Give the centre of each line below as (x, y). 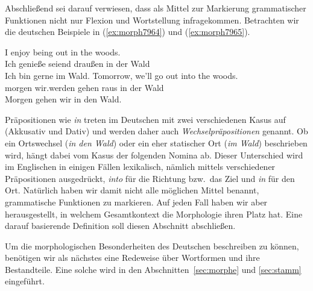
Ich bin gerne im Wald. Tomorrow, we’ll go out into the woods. (122, 75)
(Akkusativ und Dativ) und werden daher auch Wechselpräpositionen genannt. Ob (156, 131)
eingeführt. (25, 281)
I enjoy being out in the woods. (63, 52)
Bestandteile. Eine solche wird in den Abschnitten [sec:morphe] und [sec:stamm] (153, 269)
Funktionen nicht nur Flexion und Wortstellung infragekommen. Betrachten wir (152, 20)
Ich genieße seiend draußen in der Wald (77, 64)
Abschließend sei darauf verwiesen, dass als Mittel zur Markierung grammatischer (156, 8)
